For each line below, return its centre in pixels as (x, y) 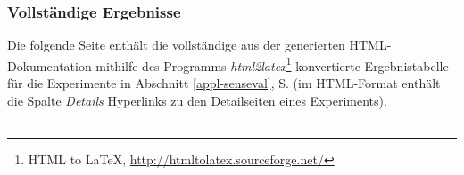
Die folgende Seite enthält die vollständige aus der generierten (176, 45)
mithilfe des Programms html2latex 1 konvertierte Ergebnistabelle (272, 64)
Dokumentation (50, 65)
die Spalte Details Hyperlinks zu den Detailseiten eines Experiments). (197, 100)
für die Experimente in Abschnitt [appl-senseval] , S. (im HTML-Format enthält (224, 83)
